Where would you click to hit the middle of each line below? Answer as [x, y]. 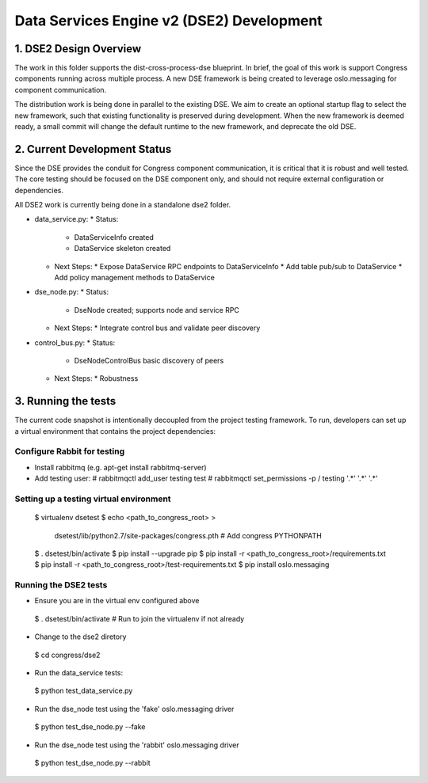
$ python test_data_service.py [84, 691]
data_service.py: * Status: [76, 219]
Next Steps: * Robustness [96, 378]
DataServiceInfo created [114, 237]
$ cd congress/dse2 [67, 655]
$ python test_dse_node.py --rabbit [92, 763]
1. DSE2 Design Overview [78, 49]
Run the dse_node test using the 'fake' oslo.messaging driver [134, 709]
